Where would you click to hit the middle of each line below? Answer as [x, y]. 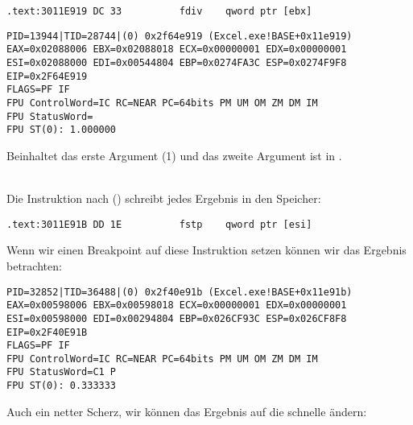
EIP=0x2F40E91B [47, 332]
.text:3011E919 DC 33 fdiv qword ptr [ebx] [159, 11]
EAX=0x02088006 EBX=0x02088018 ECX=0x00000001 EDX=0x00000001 [177, 50]
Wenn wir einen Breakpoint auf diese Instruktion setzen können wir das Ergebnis [206, 250]
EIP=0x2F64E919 [47, 76]
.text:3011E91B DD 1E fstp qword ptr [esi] [159, 224]
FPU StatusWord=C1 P [62, 372]
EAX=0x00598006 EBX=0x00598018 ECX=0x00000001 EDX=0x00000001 [177, 305]
